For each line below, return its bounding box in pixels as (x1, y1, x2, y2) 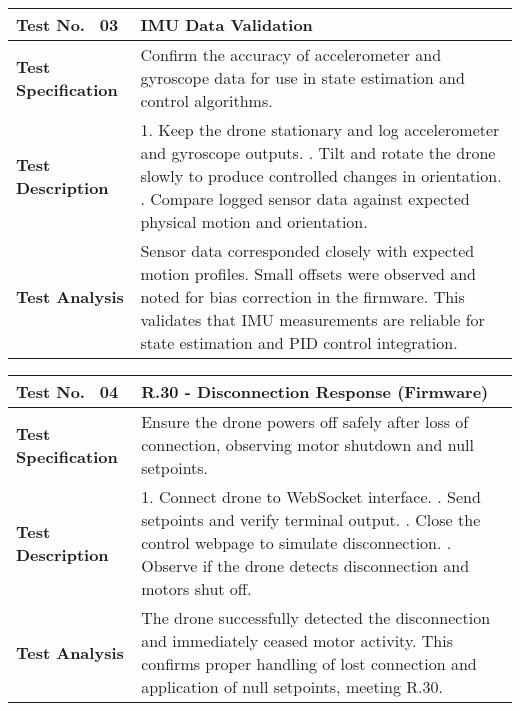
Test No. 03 (16, 13, 119, 36)
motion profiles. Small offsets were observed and (140, 262, 477, 285)
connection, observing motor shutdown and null (141, 433, 474, 456)
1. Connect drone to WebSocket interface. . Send (141, 485, 481, 508)
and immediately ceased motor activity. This (141, 629, 453, 652)
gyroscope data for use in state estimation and (140, 66, 465, 89)
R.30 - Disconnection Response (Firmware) (141, 380, 489, 403)
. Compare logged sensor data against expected (140, 187, 470, 210)
